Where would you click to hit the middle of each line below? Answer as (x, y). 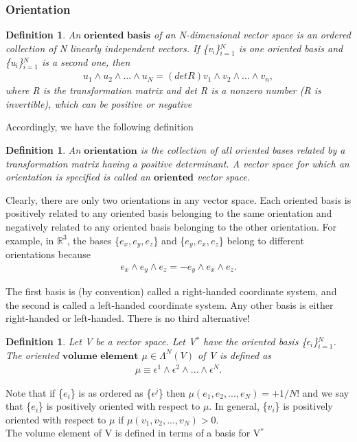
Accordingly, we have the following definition (100, 127)
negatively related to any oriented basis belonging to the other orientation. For (171, 226)
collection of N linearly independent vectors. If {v (109, 48)
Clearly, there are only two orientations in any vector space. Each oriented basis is (178, 199)
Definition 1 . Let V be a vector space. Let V (101, 341)
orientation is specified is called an (78, 177)
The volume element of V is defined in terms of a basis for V (133, 433)
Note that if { (34, 392)
